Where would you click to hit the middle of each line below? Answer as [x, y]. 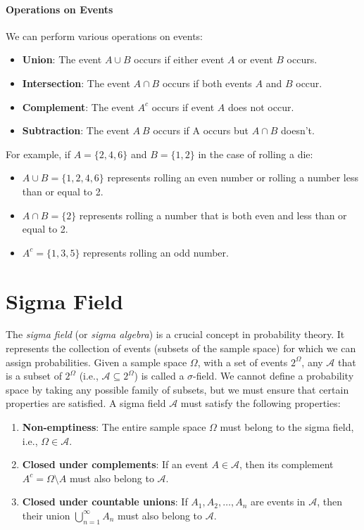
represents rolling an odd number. [156, 252]
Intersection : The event [76, 83]
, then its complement [287, 464]
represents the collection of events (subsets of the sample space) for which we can [181, 348]
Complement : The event [78, 106]
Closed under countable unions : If [105, 502]
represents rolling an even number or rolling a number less [233, 177]
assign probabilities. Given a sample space [96, 362]
